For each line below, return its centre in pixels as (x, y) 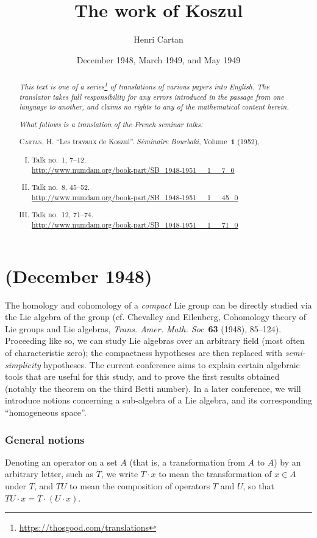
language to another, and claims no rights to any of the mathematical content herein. (154, 107)
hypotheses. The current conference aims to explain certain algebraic (172, 364)
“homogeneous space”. (46, 412)
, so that (258, 486)
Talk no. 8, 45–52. (61, 187)
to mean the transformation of (215, 474)
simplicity (23, 364)
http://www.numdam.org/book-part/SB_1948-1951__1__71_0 (135, 225)
